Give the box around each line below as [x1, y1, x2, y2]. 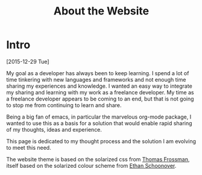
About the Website [53, 4, 150, 18]
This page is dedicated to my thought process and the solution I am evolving [6, 137, 197, 145]
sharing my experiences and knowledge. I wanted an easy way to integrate [6, 82, 193, 90]
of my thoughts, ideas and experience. [6, 126, 103, 133]
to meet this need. [6, 144, 51, 151]
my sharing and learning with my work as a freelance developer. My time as [6, 88, 194, 96]
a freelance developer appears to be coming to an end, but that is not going [6, 95, 194, 102]
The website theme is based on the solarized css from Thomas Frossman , [6, 155, 190, 163]
